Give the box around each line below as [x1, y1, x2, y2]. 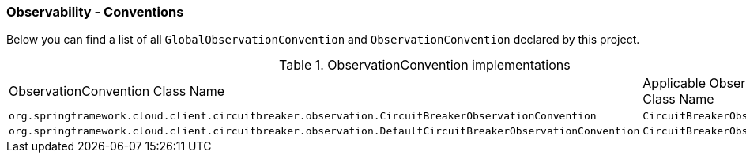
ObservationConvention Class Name [9, 83, 225, 100]
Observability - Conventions [6, 4, 184, 20]
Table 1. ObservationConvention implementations [279, 57, 571, 74]
